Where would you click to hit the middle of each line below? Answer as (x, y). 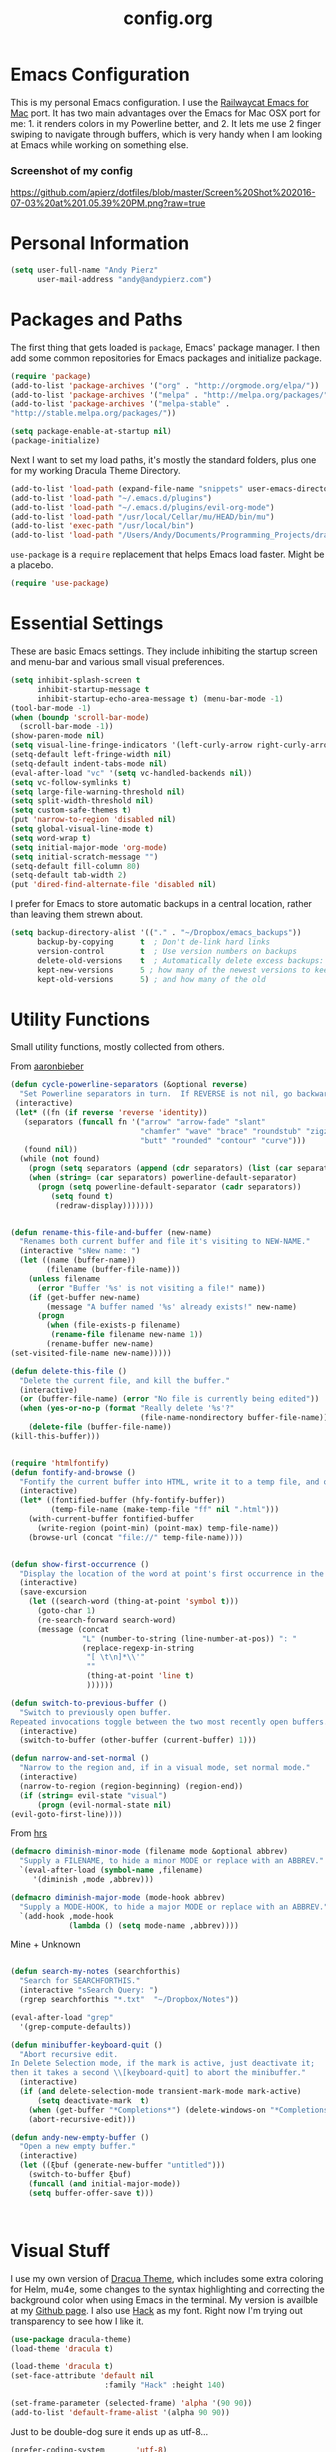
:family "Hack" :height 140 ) (165, 2385)
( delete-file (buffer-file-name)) (100, 1427)
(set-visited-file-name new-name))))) (91, 1353)
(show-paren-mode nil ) (57, 736)
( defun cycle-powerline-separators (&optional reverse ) (129, 1085)
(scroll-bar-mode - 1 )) (66, 727)
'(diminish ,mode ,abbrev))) (93, 1880)
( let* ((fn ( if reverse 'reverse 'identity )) (111, 1112)
